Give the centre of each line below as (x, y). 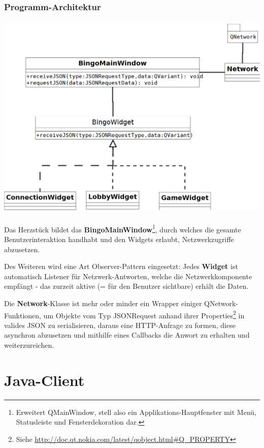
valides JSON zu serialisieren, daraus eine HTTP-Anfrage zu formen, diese (120, 325)
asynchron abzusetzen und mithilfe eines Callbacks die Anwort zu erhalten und (127, 335)
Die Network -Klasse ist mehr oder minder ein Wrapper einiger (103, 303)
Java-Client (44, 380)
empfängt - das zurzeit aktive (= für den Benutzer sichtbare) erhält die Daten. (126, 286)
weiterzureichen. (29, 345)
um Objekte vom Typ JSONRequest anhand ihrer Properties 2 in (144, 314)
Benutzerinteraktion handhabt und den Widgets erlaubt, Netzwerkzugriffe (119, 239)
